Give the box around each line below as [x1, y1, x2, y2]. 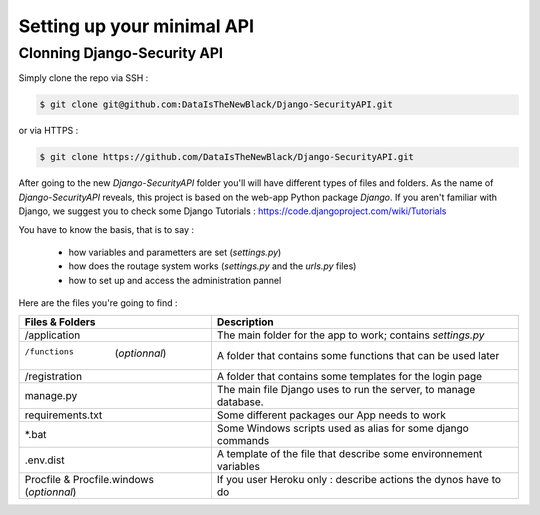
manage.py [24, 389, 78, 403]
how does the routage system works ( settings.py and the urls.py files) [68, 260, 357, 272]
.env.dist [24, 453, 65, 467]
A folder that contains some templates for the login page [216, 370, 483, 384]
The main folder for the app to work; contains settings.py [216, 328, 485, 342]
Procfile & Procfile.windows [24, 473, 155, 487]
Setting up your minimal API [18, 15, 255, 37]
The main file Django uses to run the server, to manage [216, 383, 476, 397]
